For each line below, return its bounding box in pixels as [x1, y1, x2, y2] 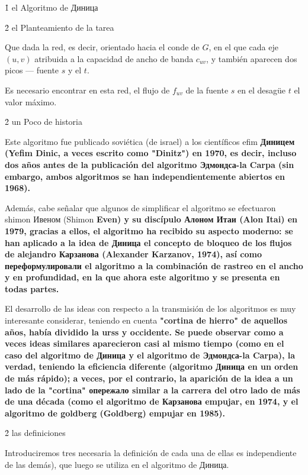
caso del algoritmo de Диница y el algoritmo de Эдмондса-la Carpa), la [5, 348, 296, 361]
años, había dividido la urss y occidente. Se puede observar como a [5, 325, 284, 338]
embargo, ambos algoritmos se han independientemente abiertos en [5, 170, 285, 182]
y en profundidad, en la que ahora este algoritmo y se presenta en [5, 271, 280, 283]
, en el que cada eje [208, 41, 278, 53]
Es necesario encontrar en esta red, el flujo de [5, 83, 170, 96]
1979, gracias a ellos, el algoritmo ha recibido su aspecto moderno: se [5, 224, 293, 237]
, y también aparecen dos [206, 52, 297, 64]
